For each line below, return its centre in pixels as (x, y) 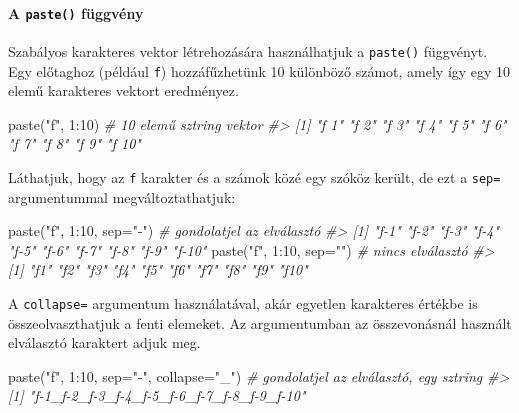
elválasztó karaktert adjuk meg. (104, 342)
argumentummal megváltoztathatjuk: (122, 196)
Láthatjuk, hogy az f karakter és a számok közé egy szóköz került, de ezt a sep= (254, 176)
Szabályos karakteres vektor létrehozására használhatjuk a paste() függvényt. (248, 50)
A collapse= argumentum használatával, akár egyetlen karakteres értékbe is (243, 302)
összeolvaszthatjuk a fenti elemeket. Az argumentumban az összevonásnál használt (260, 322)
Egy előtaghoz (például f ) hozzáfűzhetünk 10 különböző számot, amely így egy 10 (259, 70)
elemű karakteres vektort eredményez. (123, 90)
